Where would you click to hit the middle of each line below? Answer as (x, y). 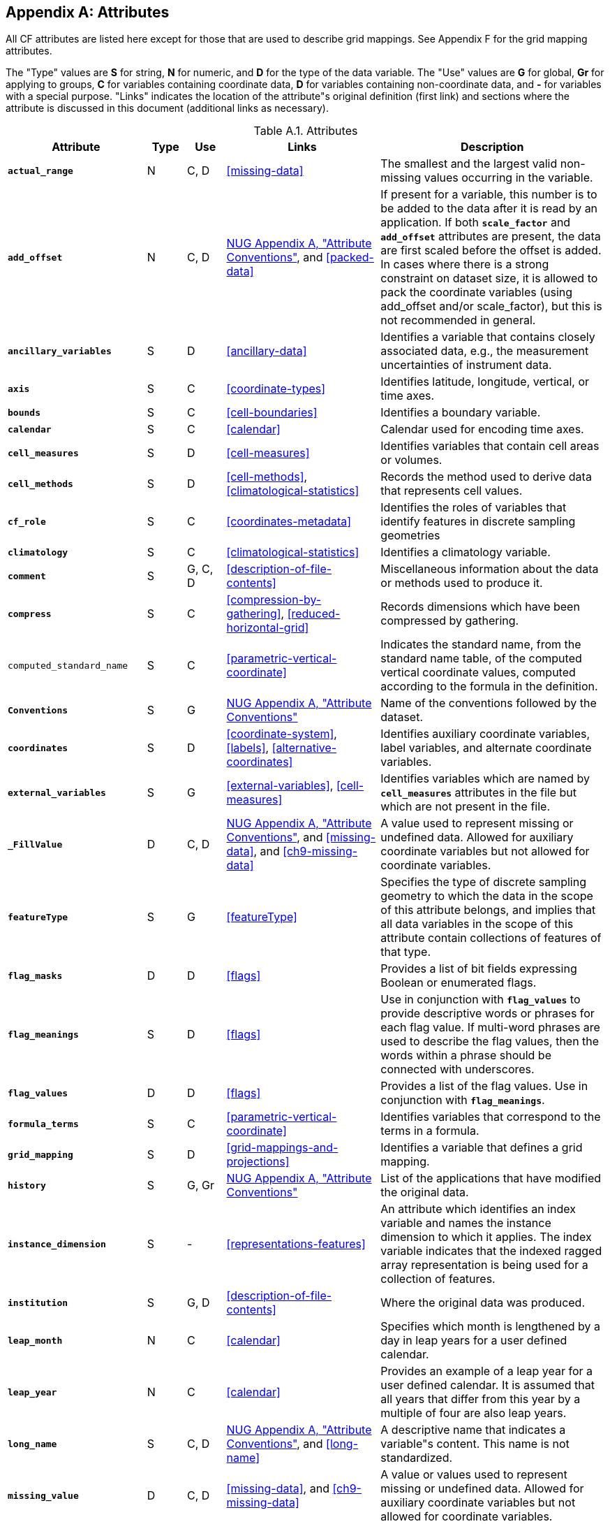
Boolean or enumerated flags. (459, 983)
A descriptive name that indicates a (473, 1430)
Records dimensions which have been (480, 607)
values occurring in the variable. (508, 178)
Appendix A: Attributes (88, 12)
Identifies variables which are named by (485, 779)
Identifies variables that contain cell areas (490, 446)
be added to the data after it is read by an (489, 209)
